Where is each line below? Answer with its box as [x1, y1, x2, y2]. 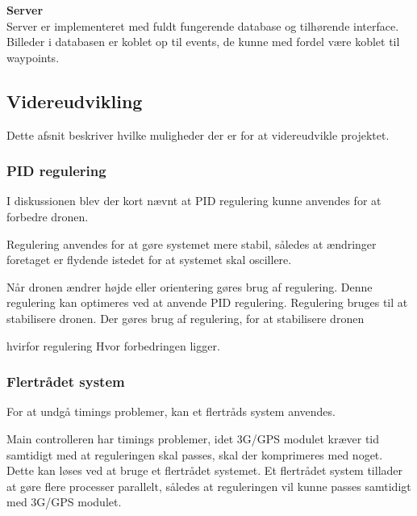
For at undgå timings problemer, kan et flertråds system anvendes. [6, 403, 336, 420]
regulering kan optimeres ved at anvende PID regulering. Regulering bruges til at [6, 294, 408, 311]
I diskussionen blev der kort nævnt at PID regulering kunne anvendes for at [6, 192, 382, 209]
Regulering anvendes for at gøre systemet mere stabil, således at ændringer [6, 235, 377, 252]
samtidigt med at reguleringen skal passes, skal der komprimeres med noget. [6, 446, 383, 463]
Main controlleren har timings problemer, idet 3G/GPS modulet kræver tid [6, 430, 380, 447]
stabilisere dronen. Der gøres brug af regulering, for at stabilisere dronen [6, 309, 365, 326]
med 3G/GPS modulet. [6, 493, 122, 510]
